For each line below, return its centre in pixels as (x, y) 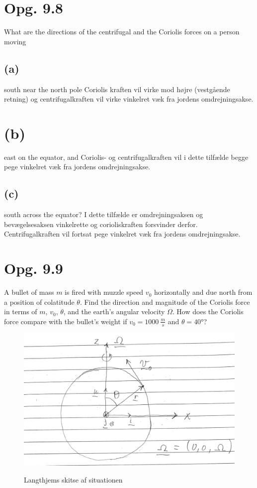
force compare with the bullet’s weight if (66, 321)
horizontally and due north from (203, 292)
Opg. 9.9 (34, 268)
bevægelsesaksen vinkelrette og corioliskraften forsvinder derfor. (101, 224)
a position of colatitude (39, 302)
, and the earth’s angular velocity (114, 311)
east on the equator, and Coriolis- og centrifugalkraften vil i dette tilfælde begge (126, 157)
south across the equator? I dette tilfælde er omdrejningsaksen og (104, 214)
